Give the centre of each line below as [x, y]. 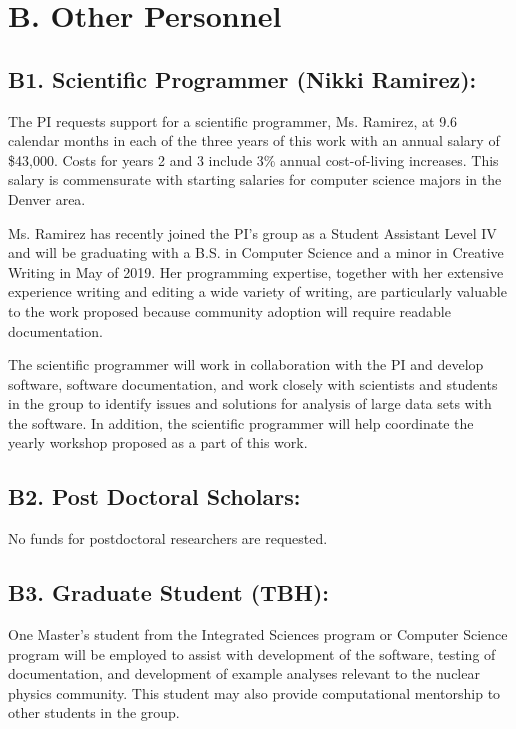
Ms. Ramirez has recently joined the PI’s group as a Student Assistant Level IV [252, 232]
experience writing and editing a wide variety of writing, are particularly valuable [257, 291]
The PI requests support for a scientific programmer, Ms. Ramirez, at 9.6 [233, 120]
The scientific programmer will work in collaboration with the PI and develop [246, 364]
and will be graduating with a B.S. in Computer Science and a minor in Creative [256, 252]
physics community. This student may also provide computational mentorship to [254, 692]
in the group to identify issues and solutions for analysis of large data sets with [250, 403]
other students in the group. [94, 712]
